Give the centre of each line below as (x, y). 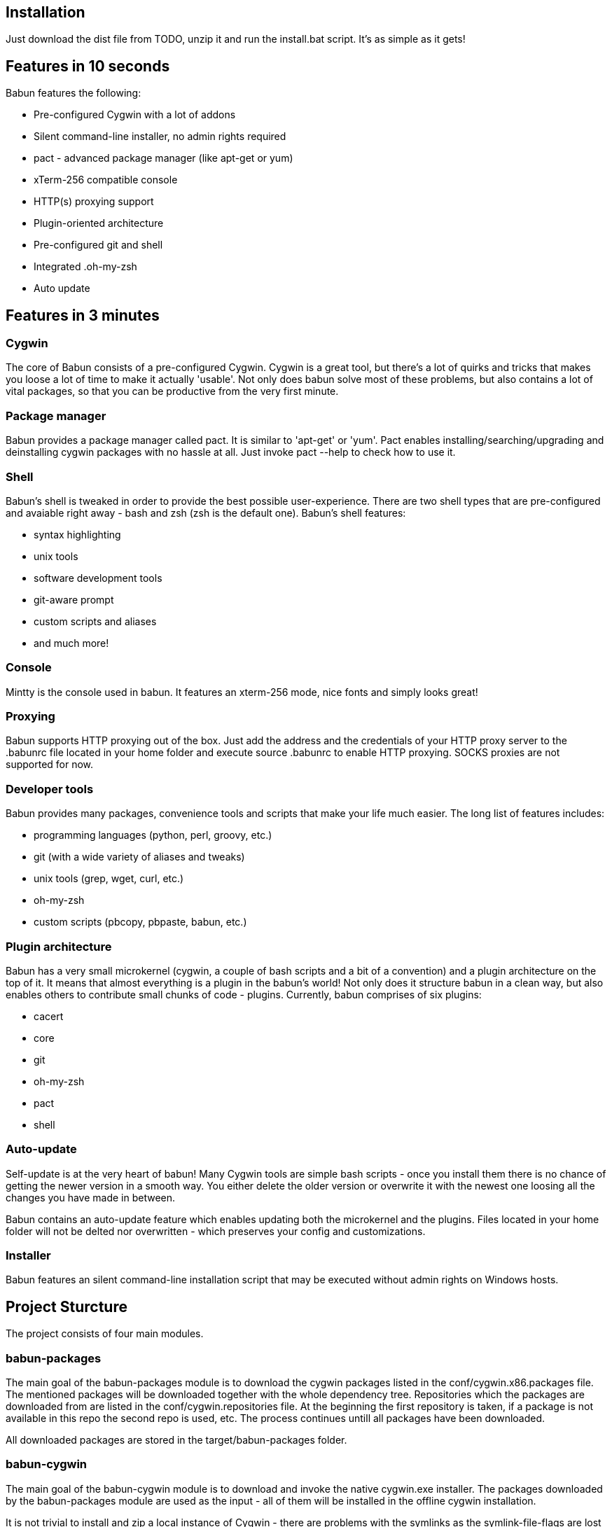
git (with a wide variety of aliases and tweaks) (139, 857)
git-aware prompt (74, 599)
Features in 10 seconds (88, 66)
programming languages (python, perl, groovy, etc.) (153, 835)
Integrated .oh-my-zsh (85, 267)
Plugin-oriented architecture (99, 223)
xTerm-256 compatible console (106, 180)
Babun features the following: (74, 93)
